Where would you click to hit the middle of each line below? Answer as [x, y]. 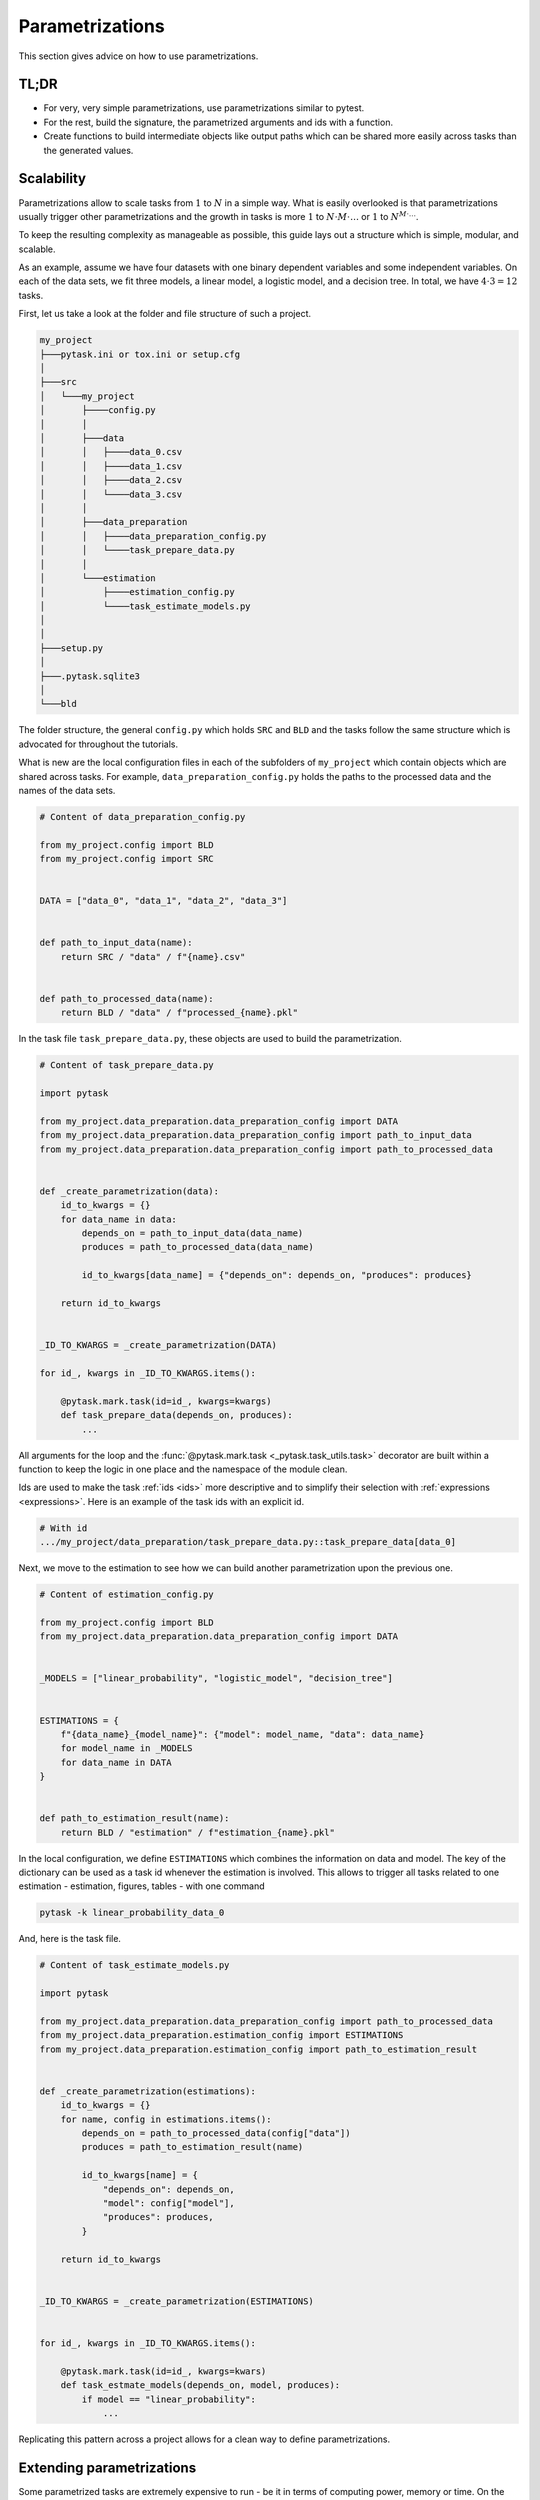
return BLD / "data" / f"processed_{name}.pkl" [179, 1013]
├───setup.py [71, 648]
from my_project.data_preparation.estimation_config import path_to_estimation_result [258, 2049]
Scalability [52, 178]
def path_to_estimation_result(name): [134, 1818]
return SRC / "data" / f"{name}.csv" [153, 956]
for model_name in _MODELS [127, 1748]
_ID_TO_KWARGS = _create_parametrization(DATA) [158, 1345]
